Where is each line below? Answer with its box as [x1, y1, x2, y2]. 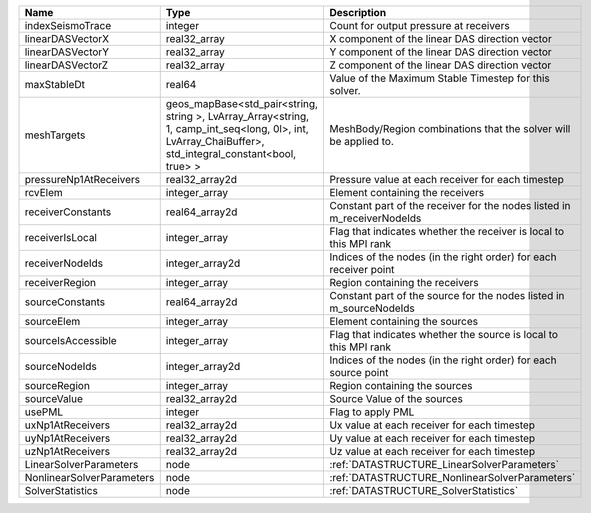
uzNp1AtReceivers [24, 445, 111, 458]
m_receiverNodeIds [329, 211, 422, 225]
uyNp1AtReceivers [24, 431, 111, 445]
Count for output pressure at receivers [329, 19, 510, 32]
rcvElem [24, 186, 64, 199]
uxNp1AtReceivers [24, 418, 110, 432]
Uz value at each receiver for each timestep [329, 445, 535, 458]
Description [329, 6, 387, 19]
